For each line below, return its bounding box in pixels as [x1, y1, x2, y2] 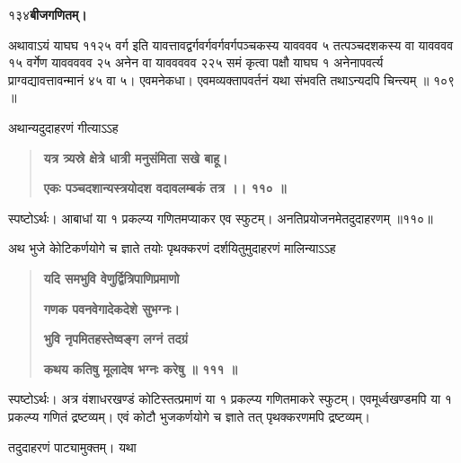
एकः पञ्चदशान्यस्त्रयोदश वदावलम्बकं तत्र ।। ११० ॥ [43, 179, 287, 197]
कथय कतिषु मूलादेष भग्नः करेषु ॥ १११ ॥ [43, 359, 237, 378]
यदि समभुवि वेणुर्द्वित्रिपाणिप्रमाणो [43, 268, 180, 287]
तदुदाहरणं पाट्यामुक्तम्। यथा [8, 437, 137, 456]
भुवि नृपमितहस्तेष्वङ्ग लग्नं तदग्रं [43, 329, 188, 348]
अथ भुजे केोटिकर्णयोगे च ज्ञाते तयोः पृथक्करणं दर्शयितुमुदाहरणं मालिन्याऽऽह [8, 239, 336, 258]
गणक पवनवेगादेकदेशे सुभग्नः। [43, 299, 180, 318]
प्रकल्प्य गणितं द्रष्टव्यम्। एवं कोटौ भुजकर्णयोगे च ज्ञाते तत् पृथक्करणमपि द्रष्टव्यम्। [8, 406, 371, 425]
